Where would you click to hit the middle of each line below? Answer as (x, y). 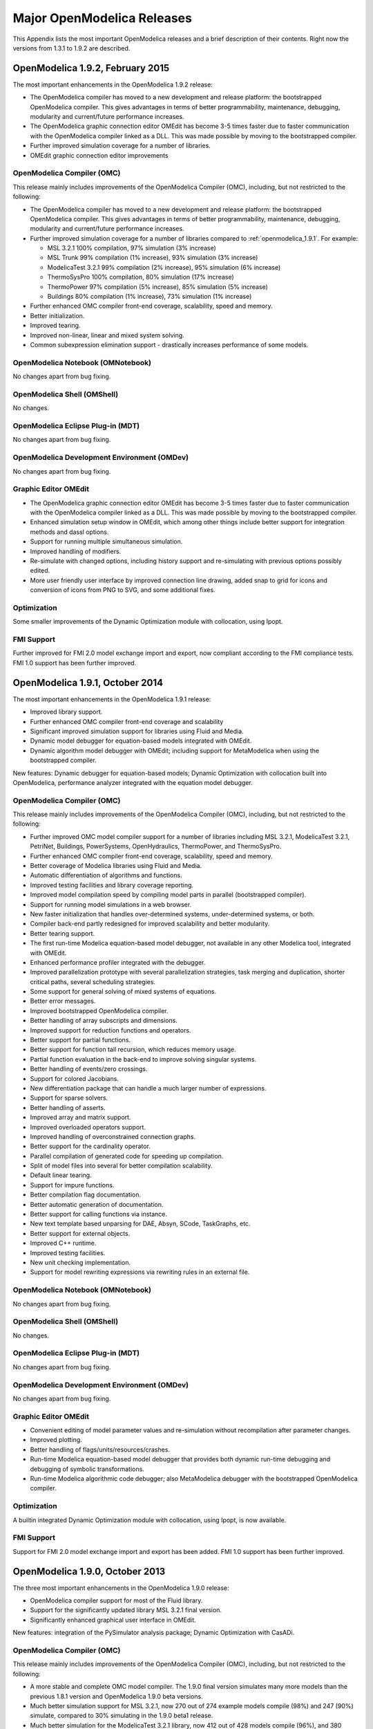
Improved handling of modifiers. (76, 551)
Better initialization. (57, 315)
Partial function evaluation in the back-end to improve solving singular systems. (143, 1059)
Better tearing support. (63, 933)
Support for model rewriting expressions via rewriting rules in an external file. (140, 1272)
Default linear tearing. (61, 1175)
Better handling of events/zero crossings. (89, 1069)
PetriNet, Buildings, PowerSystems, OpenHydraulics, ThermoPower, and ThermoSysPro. (156, 847)
